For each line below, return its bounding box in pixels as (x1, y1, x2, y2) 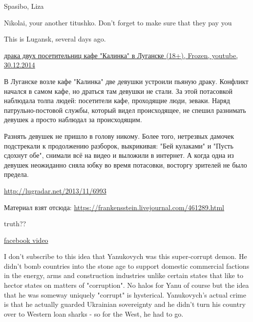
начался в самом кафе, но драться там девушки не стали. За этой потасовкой (4, 86, 233, 96)
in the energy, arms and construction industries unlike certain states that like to (4, 270, 243, 280)
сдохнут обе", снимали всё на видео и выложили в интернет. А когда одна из (4, 150, 234, 160)
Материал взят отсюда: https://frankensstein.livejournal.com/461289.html (4, 202, 225, 212)
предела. (4, 169, 29, 179)
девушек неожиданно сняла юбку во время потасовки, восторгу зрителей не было (4, 159, 247, 170)
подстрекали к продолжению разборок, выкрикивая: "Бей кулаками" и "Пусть (4, 140, 233, 150)
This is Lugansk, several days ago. (4, 34, 106, 44)
